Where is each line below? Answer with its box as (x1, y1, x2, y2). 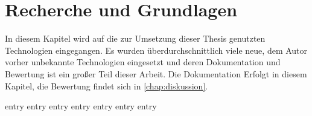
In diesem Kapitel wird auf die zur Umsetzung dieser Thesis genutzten (5, 32, 266, 45)
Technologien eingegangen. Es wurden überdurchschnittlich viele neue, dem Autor (5, 43, 308, 56)
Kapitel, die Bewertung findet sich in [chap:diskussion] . (5, 79, 208, 92)
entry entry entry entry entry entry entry (5, 100, 157, 112)
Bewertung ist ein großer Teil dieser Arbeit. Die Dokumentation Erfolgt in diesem (5, 67, 307, 80)
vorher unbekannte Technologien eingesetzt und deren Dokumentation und (5, 56, 281, 68)
